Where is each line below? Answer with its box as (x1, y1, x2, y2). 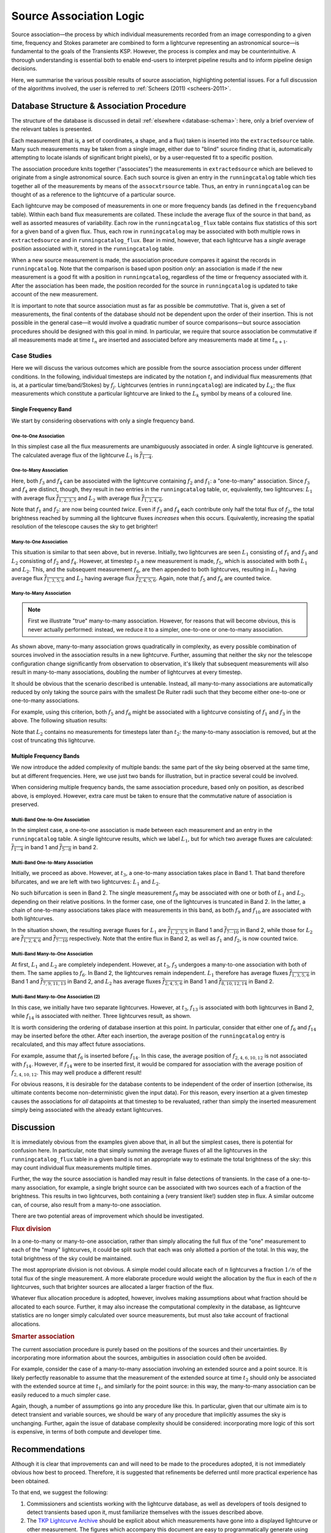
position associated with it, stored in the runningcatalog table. (11, 245, 175, 253)
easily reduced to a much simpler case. (11, 1391, 111, 1398)
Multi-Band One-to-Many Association (11, 859, 93, 866)
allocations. (11, 1320, 41, 1328)
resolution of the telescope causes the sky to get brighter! (11, 522, 158, 530)
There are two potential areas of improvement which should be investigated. (11, 1212, 204, 1220)
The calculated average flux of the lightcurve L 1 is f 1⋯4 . (11, 451, 153, 460)
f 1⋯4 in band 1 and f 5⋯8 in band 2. (11, 844, 98, 852)
